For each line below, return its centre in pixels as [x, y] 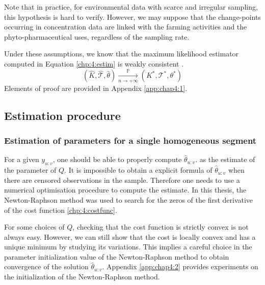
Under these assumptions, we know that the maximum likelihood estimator [122, 54]
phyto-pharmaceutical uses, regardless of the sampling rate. [97, 36]
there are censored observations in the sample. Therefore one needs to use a [122, 180]
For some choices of [34, 227]
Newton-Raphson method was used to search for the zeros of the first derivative [129, 199]
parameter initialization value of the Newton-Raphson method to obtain [117, 256]
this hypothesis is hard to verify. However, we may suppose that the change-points [132, 17]
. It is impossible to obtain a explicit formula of [138, 170]
